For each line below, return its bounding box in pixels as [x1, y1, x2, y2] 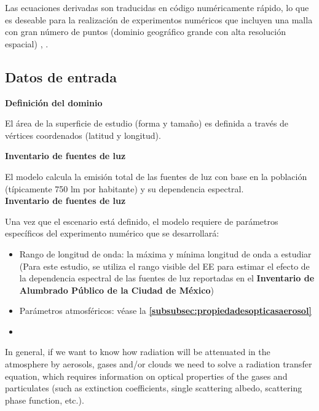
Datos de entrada [5, 67, 117, 86]
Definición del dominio [5, 96, 103, 109]
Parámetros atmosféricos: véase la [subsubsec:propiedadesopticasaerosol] [19, 304, 312, 317]
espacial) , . [5, 37, 49, 50]
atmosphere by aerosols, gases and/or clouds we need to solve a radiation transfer [5, 358, 312, 370]
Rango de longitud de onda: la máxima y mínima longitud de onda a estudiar [19, 247, 312, 260]
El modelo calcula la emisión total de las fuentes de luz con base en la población [5, 170, 307, 182]
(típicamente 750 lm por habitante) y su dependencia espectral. [5, 182, 244, 195]
